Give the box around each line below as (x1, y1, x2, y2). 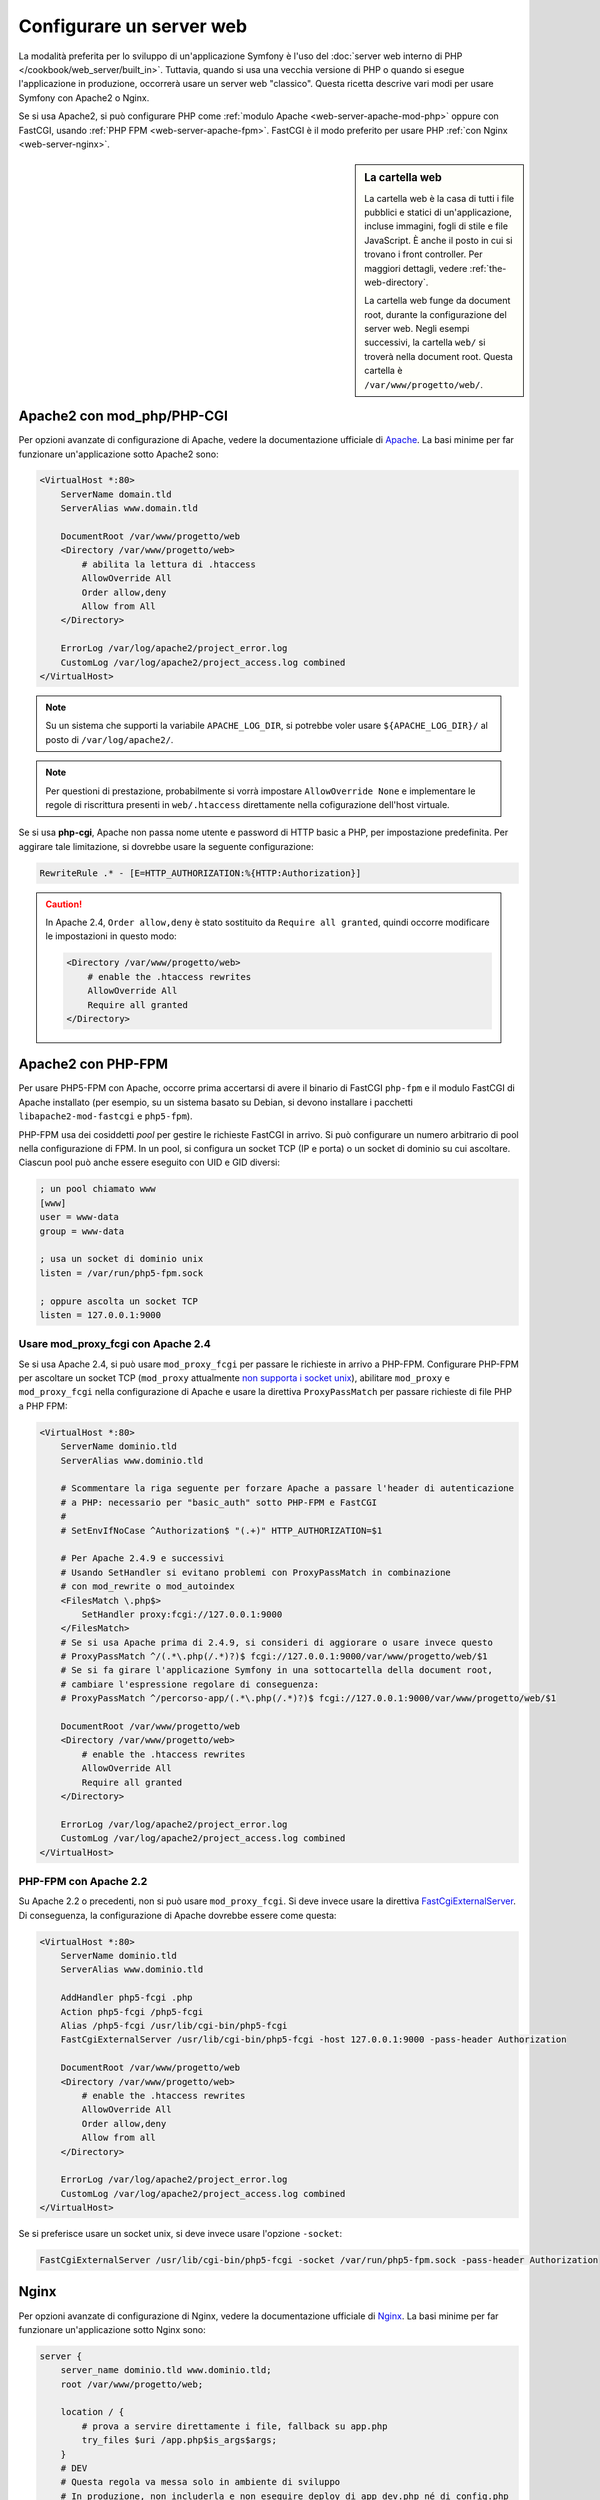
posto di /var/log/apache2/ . (45, 733, 174, 745)
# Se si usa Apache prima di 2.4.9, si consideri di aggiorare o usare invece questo (60, 1636, 494, 1648)
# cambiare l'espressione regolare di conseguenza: (60, 1678, 320, 1690)
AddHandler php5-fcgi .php (60, 1992, 194, 2004)
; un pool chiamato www (39, 1183, 157, 1195)
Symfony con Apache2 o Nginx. (18, 91, 150, 104)
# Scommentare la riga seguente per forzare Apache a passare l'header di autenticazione (60, 1483, 515, 1494)
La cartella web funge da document (364, 295, 511, 307)
